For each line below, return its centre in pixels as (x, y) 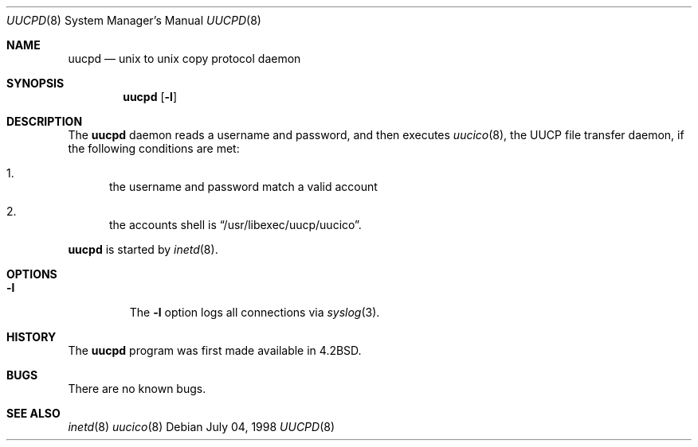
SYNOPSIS (35, 83)
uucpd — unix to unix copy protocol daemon (184, 58)
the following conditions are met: (154, 148)
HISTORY (31, 337)
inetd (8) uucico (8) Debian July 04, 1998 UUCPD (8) (202, 427)
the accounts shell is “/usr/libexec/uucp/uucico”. (235, 225)
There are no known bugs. (137, 389)
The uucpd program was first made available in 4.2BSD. (215, 350)
